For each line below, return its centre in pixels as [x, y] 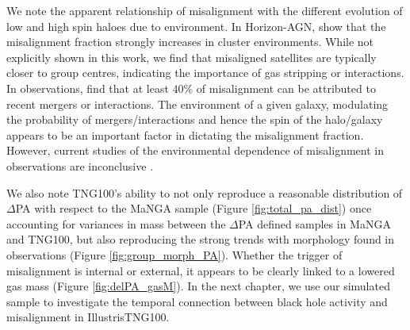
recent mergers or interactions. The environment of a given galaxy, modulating [197, 104]
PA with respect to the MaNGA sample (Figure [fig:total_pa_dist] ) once [194, 208]
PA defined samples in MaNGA [314, 223]
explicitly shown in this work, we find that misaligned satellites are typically [192, 57]
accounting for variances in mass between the [116, 223]
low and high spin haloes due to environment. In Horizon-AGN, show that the [196, 26]
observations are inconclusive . [80, 165]
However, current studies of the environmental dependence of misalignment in [195, 150]
